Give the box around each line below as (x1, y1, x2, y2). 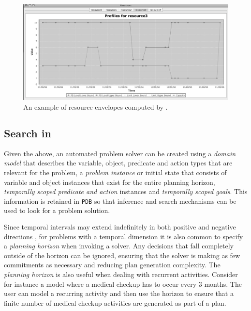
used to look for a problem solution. (4, 205, 110, 215)
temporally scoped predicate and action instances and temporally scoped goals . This (4, 186, 248, 196)
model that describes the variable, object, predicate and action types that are (4, 158, 233, 168)
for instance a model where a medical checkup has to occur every (4, 278, 197, 289)
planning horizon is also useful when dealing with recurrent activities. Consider (4, 269, 238, 279)
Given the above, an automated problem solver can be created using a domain (4, 148, 236, 158)
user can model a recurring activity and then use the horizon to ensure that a (4, 288, 234, 298)
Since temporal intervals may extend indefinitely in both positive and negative (4, 221, 236, 231)
